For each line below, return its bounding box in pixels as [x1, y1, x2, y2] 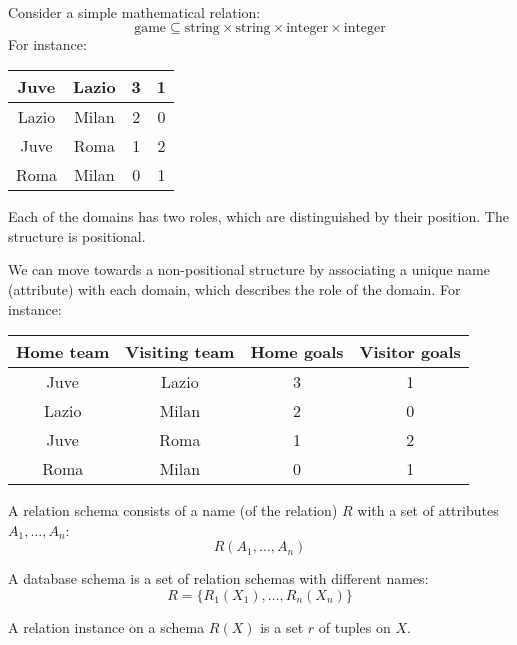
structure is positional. [8, 225, 146, 246]
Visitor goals [359, 340, 461, 364]
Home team [16, 340, 110, 364]
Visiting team [125, 340, 235, 364]
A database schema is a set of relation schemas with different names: [8, 568, 429, 589]
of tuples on [318, 616, 391, 637]
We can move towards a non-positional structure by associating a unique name [8, 259, 490, 280]
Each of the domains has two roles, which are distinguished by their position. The [8, 206, 509, 227]
